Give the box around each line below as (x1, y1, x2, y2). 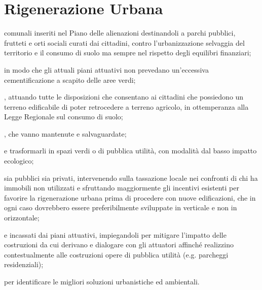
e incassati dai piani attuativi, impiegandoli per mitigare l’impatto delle (4, 229, 227, 240)
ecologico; (4, 155, 34, 166)
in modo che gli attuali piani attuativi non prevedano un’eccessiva (4, 64, 209, 75)
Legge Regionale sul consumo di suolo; (4, 111, 123, 122)
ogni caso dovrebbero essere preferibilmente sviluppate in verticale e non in (4, 202, 237, 213)
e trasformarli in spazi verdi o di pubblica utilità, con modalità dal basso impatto (4, 145, 257, 156)
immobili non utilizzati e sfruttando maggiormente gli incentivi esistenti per (4, 182, 239, 193)
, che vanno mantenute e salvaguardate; (4, 128, 127, 139)
